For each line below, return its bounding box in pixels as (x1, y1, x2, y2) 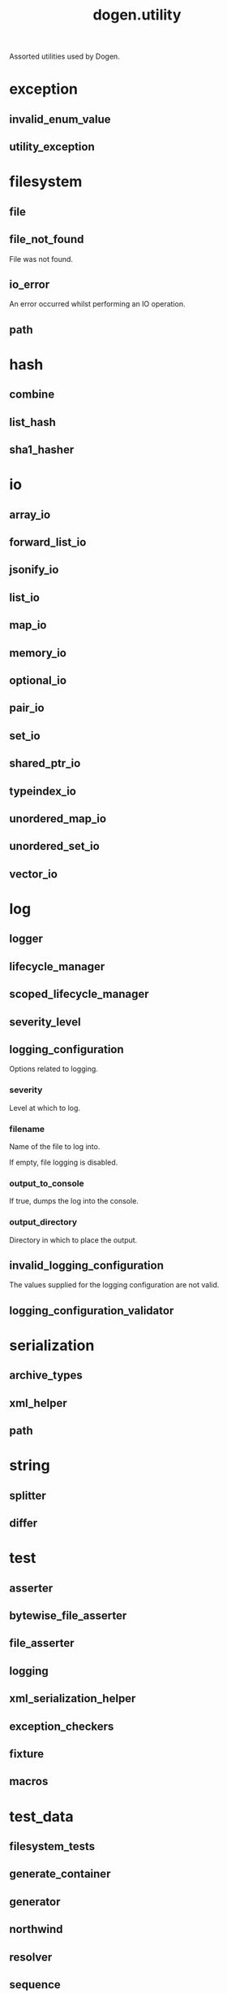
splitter (9, 1488, 47, 1502)
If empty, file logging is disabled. (9, 1157, 118, 1167)
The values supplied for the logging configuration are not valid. (9, 1280, 220, 1290)
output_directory (9, 1217, 78, 1228)
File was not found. (9, 254, 74, 263)
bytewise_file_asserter (9, 1609, 127, 1623)
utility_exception (9, 140, 96, 154)
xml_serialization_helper (9, 1691, 136, 1705)
